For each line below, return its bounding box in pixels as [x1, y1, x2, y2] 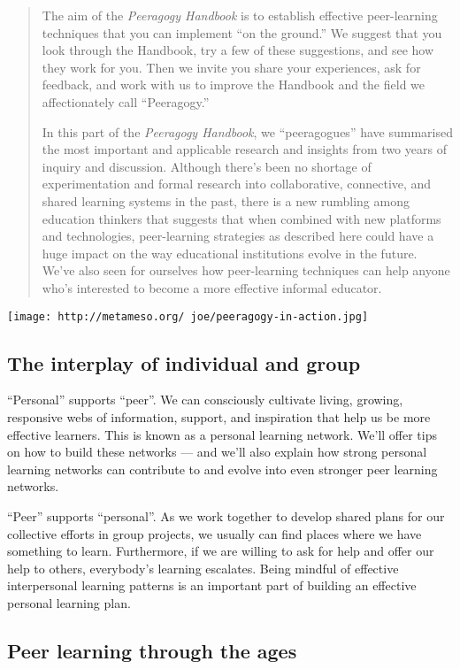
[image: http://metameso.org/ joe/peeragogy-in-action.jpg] [7, 310, 369, 323]
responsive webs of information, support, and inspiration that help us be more [7, 407, 431, 426]
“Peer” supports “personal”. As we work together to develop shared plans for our [7, 506, 445, 525]
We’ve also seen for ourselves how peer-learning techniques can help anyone [42, 261, 450, 280]
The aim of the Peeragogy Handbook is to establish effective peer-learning [42, 6, 438, 24]
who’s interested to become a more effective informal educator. [42, 278, 382, 296]
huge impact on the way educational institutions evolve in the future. [42, 243, 418, 262]
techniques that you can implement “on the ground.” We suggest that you [42, 23, 442, 42]
